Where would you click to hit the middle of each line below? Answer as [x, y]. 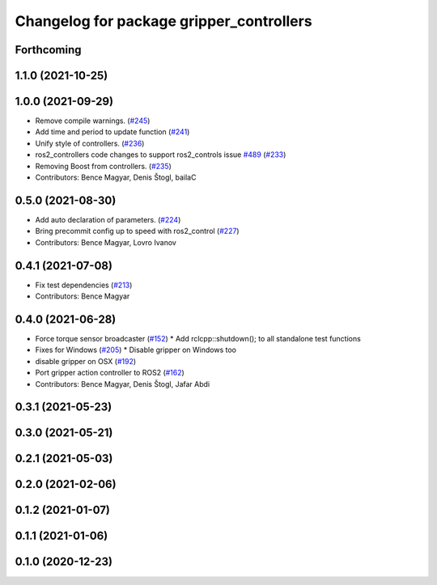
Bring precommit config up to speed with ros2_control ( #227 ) [137, 231]
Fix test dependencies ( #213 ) [84, 285]
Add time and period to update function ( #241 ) [112, 132]
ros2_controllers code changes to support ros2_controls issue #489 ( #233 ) [161, 155]
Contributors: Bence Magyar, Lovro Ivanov [106, 242]
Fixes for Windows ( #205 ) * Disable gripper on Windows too [136, 350]
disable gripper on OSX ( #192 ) [86, 361]
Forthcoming [48, 50]
